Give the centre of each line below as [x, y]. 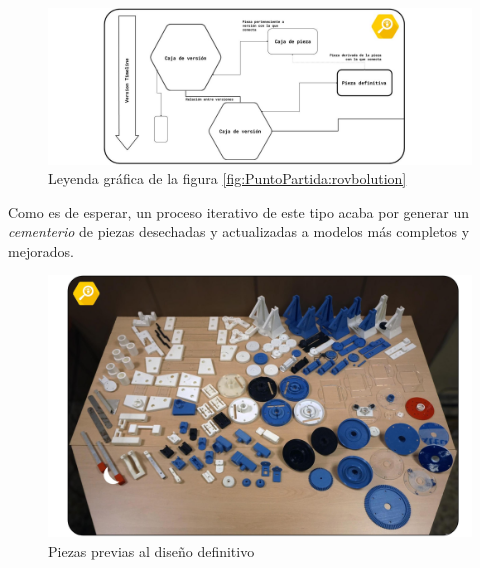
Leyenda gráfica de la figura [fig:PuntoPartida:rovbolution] [227, 178]
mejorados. [41, 250]
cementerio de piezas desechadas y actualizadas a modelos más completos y [239, 231]
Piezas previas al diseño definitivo [151, 550]
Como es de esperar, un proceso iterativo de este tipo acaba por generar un [238, 211]
